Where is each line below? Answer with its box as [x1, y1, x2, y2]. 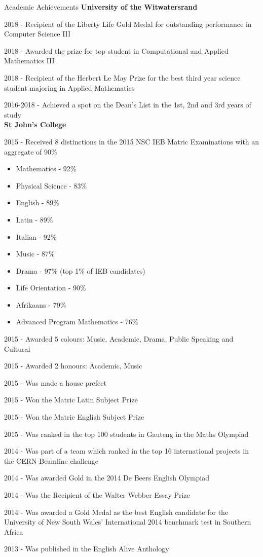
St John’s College [4, 119, 66, 130]
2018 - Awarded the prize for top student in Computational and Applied [4, 45, 229, 56]
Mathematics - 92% [16, 163, 77, 174]
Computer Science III [4, 28, 71, 39]
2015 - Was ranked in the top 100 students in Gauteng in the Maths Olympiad [4, 428, 249, 439]
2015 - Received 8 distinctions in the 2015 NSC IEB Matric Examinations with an [4, 136, 259, 146]
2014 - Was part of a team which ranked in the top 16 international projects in [4, 445, 249, 456]
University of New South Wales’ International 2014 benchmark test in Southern [4, 516, 251, 527]
